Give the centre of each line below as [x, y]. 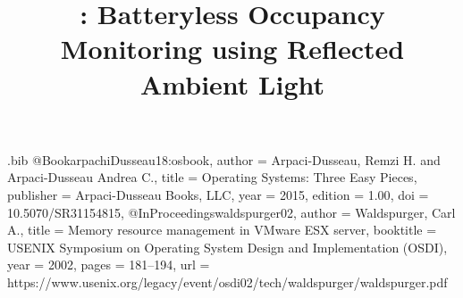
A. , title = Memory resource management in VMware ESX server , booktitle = [222, 230]
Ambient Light [232, 83]
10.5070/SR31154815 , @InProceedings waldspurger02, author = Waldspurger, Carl [231, 212]
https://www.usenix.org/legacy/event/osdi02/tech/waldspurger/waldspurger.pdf [227, 281]
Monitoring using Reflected [232, 49]
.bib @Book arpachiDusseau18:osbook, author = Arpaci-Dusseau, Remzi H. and [224, 159]
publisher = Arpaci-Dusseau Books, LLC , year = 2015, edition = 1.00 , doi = [218, 194]
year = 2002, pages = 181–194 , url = [109, 265]
